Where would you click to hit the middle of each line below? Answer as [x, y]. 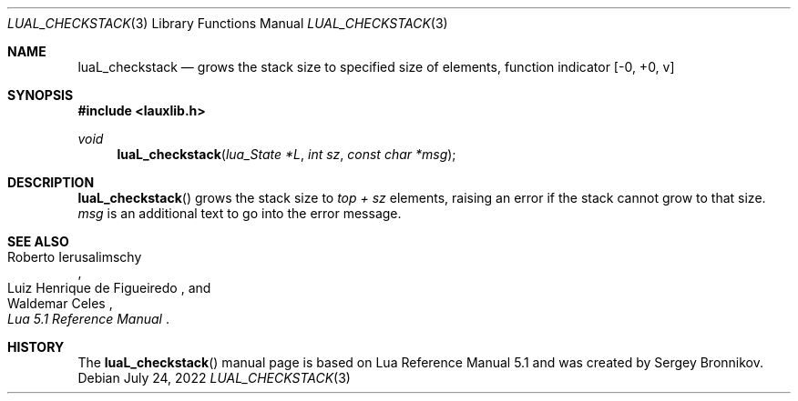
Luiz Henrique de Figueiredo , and [109, 288]
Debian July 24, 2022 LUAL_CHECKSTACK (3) [214, 378]
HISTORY [36, 347]
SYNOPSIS [41, 95]
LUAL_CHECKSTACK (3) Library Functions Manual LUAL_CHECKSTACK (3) [228, 23]
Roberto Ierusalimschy [75, 257]
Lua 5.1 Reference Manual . [88, 319]
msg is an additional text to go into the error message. [240, 213]
